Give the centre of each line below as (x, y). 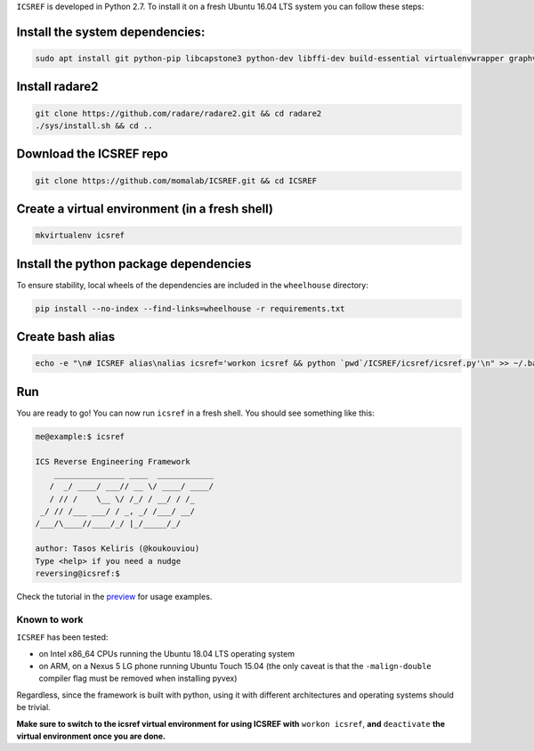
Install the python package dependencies (134, 264)
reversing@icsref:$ (77, 573)
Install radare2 (57, 87)
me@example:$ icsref (80, 436)
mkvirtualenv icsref (80, 235)
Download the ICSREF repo (92, 154)
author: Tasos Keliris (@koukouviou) (117, 549)
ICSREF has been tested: (62, 637)
